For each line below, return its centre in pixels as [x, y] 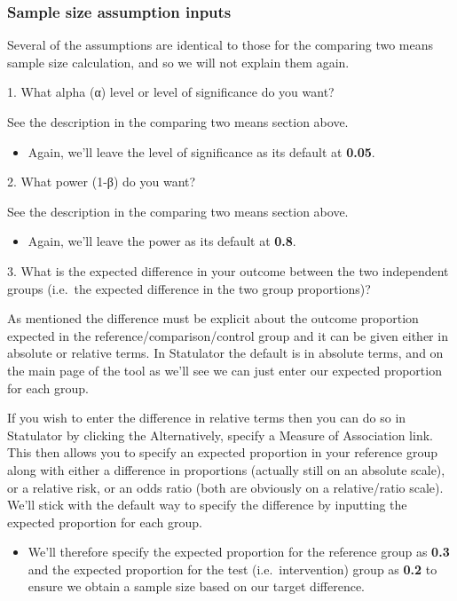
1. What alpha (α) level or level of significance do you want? [171, 92]
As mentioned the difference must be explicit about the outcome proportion [213, 318]
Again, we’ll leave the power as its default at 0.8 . [162, 241]
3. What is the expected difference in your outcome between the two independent [228, 270]
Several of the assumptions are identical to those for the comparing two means [221, 45]
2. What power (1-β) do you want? [102, 182]
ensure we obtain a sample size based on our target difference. [196, 586]
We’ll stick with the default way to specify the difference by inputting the [207, 505]
